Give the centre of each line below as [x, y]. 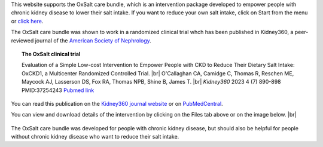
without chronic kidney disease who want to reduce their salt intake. [95, 137]
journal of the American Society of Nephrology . [93, 40]
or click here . [27, 21]
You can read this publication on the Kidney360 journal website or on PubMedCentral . [117, 103]
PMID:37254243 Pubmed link [58, 90]
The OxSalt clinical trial [51, 54]
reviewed [22, 40]
